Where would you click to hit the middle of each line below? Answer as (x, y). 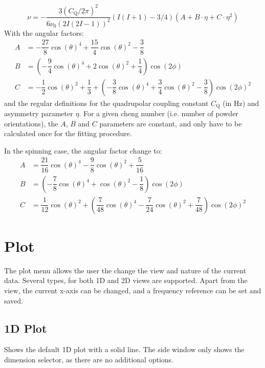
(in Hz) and (241, 103)
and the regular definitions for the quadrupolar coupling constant (106, 103)
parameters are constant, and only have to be (171, 123)
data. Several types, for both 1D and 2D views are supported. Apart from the (126, 280)
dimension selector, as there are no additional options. (89, 359)
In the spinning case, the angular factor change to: (83, 150)
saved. (14, 300)
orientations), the (31, 123)
